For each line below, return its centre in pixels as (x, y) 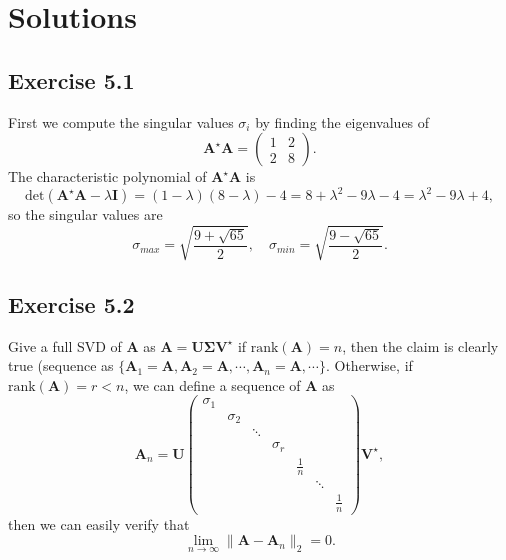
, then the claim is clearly (420, 345)
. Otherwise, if (369, 365)
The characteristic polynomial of (107, 176)
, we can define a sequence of (212, 384)
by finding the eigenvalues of (342, 121)
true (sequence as (61, 365)
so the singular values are (85, 214)
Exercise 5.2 (71, 303)
